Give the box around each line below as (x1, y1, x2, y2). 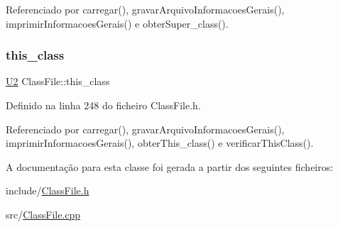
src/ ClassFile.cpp (6, 206, 81, 221)
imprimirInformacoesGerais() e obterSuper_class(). (6, 16, 229, 31)
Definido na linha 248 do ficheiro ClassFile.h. (6, 98, 201, 112)
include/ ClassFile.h (6, 183, 89, 198)
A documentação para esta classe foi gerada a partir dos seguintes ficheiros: (6, 159, 334, 174)
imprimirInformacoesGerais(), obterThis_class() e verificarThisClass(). (6, 135, 314, 150)
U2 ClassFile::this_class (6, 74, 110, 89)
